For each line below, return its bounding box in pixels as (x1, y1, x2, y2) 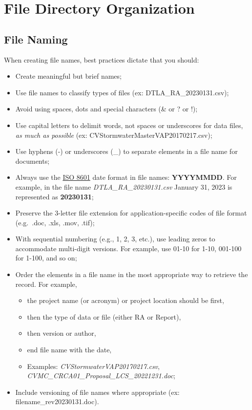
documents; (15, 155, 50, 166)
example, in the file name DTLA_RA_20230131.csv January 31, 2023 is (15, 181, 232, 192)
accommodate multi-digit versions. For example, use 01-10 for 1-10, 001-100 (15, 243, 242, 253)
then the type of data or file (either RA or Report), (27, 311, 181, 322)
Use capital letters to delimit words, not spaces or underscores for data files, (15, 120, 243, 130)
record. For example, (15, 279, 77, 289)
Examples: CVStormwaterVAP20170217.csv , (27, 361, 160, 371)
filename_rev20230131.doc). (15, 396, 99, 407)
